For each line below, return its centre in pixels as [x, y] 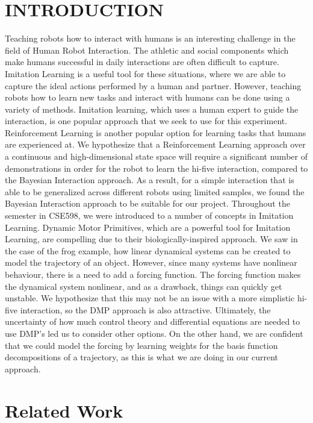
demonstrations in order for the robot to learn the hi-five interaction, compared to [156, 168]
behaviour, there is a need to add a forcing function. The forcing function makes [153, 274]
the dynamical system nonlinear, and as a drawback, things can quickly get [144, 286]
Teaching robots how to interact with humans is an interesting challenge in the [150, 38]
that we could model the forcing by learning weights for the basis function [141, 345]
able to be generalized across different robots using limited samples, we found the [155, 191]
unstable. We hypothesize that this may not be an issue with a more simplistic [150, 298]
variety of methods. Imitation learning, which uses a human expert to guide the [152, 109]
